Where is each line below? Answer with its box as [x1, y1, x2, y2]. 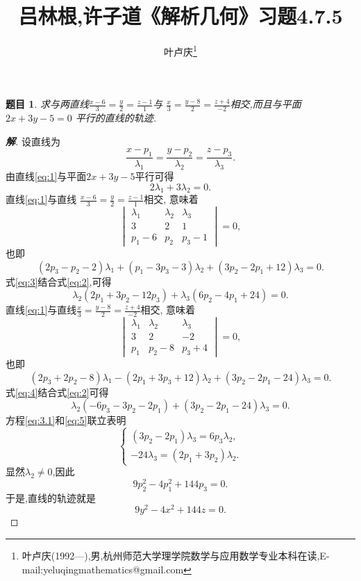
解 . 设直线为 [6, 133, 60, 148]
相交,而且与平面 [230, 97, 301, 111]
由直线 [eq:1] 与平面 [6, 169, 87, 183]
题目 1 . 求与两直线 [6, 97, 89, 111]
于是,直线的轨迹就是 [6, 490, 96, 505]
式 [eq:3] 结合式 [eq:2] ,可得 [6, 274, 112, 288]
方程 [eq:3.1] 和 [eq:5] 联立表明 [6, 413, 126, 427]
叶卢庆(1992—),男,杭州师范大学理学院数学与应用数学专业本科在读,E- [22, 548, 330, 563]
